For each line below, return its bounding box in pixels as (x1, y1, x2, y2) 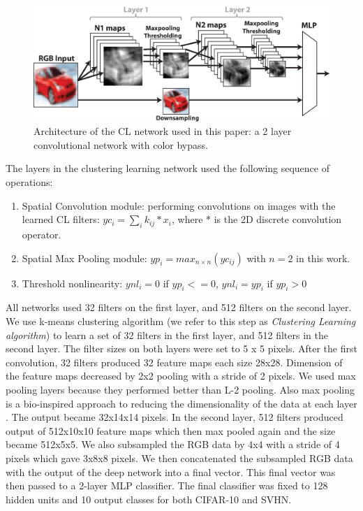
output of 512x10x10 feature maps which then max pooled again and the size (6, 423, 336, 438)
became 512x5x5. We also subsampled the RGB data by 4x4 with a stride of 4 (6, 437, 340, 452)
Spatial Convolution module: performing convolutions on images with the (22, 198, 336, 213)
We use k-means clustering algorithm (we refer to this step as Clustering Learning (6, 313, 356, 328)
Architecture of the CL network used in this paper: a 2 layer (34, 124, 292, 138)
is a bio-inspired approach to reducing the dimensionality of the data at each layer (6, 396, 357, 410)
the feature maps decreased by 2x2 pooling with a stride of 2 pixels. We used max (6, 368, 356, 383)
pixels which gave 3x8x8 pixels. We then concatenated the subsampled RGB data (6, 450, 353, 465)
